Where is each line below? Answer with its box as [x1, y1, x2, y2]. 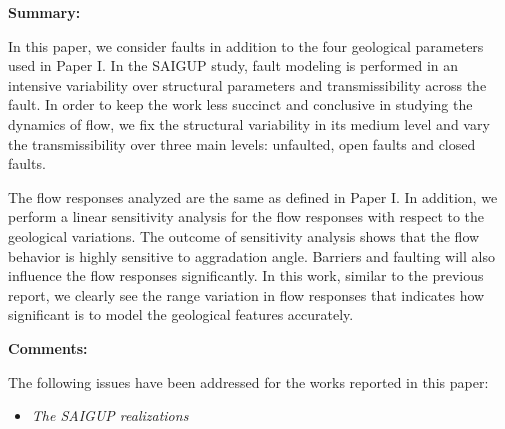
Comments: [8, 337, 88, 358]
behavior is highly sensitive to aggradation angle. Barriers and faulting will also [8, 245, 495, 266]
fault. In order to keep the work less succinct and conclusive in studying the [8, 94, 473, 115]
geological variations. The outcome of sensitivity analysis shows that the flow [8, 225, 480, 246]
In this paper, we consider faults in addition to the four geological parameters [8, 35, 484, 56]
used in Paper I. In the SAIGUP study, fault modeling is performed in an [8, 55, 459, 76]
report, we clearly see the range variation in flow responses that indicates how [8, 284, 485, 305]
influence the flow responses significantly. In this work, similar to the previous [8, 265, 484, 286]
